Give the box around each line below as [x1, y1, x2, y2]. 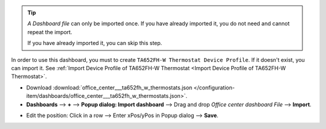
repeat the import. [27, 28, 72, 35]
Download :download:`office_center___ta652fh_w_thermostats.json [26, 84, 193, 91]
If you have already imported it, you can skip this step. [27, 40, 162, 47]
